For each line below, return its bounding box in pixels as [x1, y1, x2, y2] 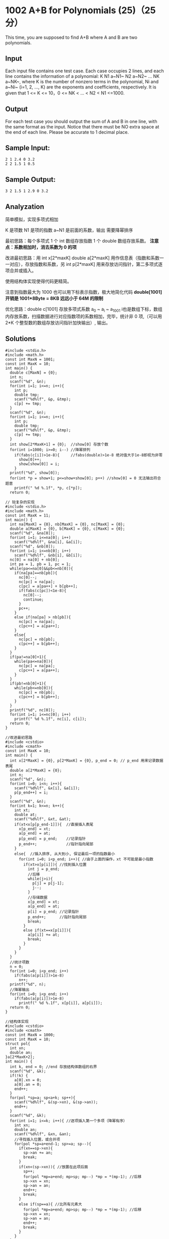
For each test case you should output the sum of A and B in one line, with [5, 118, 157, 124]
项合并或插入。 [5, 267, 36, 273]
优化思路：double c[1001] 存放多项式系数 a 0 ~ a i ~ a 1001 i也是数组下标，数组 [5, 306, 163, 313]
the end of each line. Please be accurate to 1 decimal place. [5, 129, 129, 135]
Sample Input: [5, 144, 50, 152]
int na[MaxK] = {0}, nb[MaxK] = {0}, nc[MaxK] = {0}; [10, 522, 125, 527]
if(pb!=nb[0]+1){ [10, 681, 46, 686]
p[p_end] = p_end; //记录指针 [18, 836, 86, 841]
